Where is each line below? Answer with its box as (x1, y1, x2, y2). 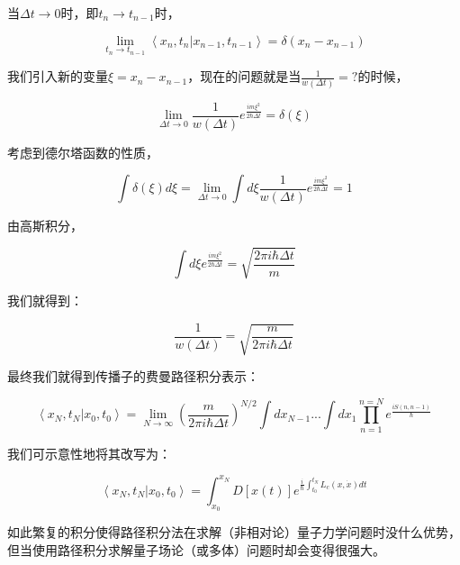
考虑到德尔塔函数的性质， (7, 142, 158, 161)
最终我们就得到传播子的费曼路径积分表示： (7, 366, 259, 385)
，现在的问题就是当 (187, 67, 302, 86)
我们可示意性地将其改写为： (7, 443, 171, 462)
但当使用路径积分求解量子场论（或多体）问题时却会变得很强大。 (7, 540, 385, 559)
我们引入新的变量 (7, 67, 108, 86)
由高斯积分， (7, 215, 83, 234)
